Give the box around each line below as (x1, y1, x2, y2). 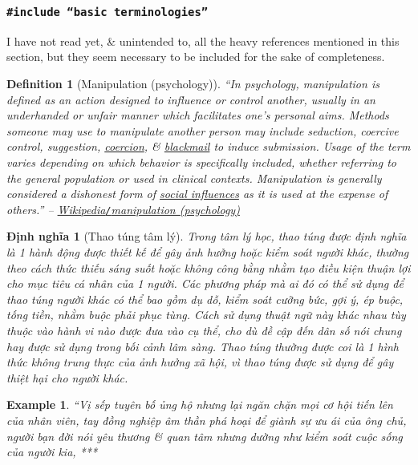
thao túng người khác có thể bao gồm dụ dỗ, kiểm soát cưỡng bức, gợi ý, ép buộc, (6, 290, 404, 307)
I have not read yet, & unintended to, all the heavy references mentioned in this (6, 32, 400, 49)
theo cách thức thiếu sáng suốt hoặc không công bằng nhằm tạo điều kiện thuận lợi (6, 259, 411, 276)
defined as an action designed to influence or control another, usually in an (6, 91, 375, 107)
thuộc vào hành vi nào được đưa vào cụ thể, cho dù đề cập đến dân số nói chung (6, 321, 402, 338)
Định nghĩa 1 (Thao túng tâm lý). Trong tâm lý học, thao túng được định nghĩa (6, 228, 407, 245)
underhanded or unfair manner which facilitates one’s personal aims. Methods (6, 107, 389, 123)
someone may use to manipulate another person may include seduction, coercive (6, 122, 399, 139)
